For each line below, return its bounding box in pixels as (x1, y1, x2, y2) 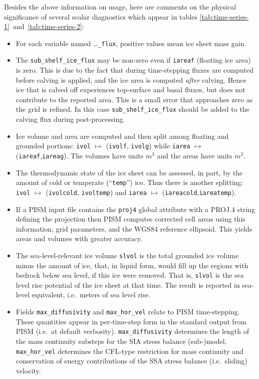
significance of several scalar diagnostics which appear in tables (4, 11, 197, 22)
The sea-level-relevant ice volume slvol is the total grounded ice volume (16, 250, 239, 260)
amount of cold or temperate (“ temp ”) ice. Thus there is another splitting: (16, 177, 243, 187)
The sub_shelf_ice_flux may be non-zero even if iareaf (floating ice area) (16, 55, 251, 65)
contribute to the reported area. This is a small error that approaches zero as (16, 94, 253, 104)
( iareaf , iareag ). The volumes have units (16, 150, 144, 160)
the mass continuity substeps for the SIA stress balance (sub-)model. (16, 335, 227, 346)
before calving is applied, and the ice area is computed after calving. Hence (16, 74, 246, 85)
